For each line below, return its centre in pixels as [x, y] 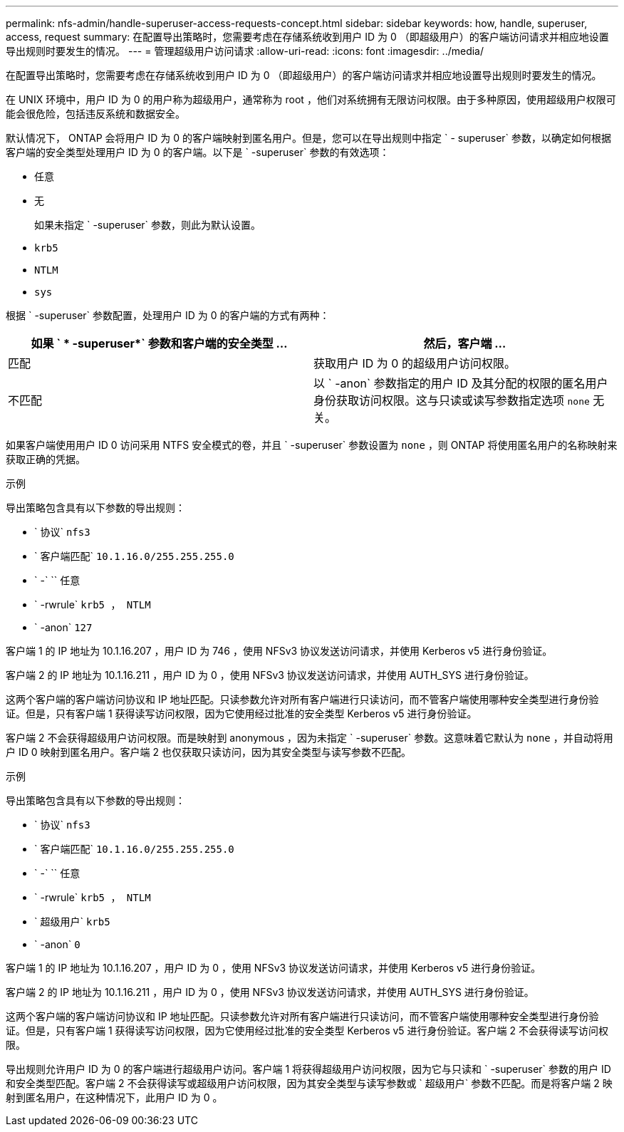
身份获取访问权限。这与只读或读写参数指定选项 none [452, 400]
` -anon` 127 [63, 627]
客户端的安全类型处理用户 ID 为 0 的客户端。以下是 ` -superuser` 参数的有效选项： [198, 152]
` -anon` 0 [57, 944]
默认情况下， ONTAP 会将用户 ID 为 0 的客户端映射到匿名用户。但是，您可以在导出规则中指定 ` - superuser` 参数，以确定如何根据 [309, 138]
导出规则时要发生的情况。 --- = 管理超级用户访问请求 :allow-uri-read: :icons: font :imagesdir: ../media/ [245, 51]
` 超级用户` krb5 [72, 921]
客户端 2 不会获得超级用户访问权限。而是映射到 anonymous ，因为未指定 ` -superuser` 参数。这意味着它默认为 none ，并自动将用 [310, 738]
